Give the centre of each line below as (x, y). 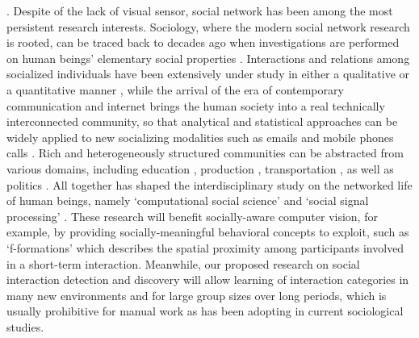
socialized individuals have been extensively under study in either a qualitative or (208, 74)
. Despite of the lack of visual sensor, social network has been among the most (200, 10)
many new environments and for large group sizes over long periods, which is (197, 295)
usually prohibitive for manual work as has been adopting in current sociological (205, 311)
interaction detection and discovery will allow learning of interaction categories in (208, 280)
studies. (25, 326)
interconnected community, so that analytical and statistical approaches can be (202, 121)
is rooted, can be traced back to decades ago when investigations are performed (203, 42)
